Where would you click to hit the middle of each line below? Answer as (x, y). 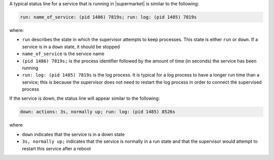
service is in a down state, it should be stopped (71, 47)
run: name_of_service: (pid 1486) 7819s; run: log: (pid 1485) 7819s (108, 17)
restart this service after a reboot (57, 148)
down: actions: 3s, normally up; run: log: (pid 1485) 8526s (98, 112)
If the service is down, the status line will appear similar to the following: (84, 98)
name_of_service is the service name (63, 54)
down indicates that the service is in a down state (73, 134)
